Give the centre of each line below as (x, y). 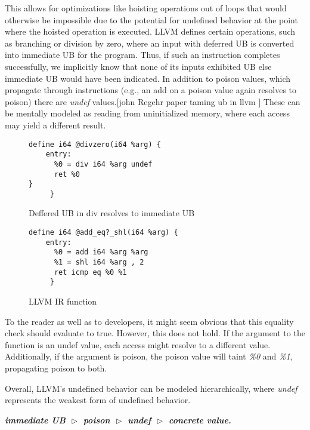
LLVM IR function (63, 301)
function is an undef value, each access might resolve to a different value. (138, 344)
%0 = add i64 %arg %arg (101, 252)
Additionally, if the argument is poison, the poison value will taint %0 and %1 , (149, 356)
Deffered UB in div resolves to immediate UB (112, 213)
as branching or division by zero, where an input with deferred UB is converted (150, 43)
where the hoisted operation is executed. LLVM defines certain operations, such (150, 31)
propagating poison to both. (56, 368)
